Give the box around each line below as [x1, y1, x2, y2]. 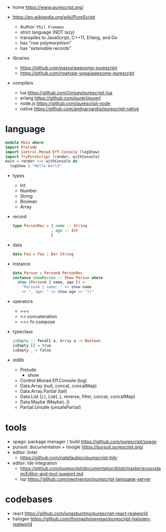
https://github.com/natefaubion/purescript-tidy [20, 454, 118, 460]
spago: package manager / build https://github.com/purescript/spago [12, 438, 157, 444]
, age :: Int [51, 228, 78, 233]
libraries [12, 55, 30, 61]
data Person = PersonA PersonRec [12, 270, 83, 275]
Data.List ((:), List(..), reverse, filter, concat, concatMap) [20, 393, 136, 399]
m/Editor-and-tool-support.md [20, 470, 84, 477]
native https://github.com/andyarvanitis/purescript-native [20, 106, 139, 111]
